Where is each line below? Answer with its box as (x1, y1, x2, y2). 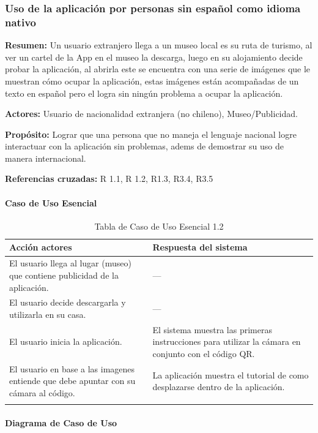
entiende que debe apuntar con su (9, 374, 136, 387)
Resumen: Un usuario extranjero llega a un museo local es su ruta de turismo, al (5, 39, 312, 51)
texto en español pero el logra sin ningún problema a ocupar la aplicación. (5, 86, 283, 99)
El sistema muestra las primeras (152, 323, 272, 336)
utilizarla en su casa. (9, 307, 86, 320)
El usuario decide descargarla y (9, 296, 126, 309)
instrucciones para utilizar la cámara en (152, 335, 301, 348)
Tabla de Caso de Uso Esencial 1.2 (94, 219, 224, 232)
